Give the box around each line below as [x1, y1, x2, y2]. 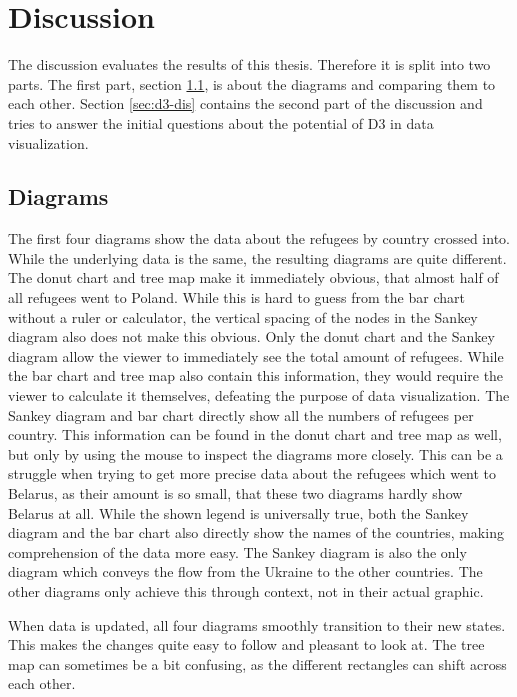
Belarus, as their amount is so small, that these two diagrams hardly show [8, 483, 463, 504]
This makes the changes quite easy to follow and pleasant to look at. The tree [8, 634, 485, 655]
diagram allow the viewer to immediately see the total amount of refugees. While [8, 345, 504, 366]
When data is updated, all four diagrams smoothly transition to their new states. [8, 614, 506, 635]
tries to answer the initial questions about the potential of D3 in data [8, 112, 434, 133]
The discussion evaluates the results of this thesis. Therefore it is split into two [8, 54, 491, 75]
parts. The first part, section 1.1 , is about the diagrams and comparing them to [8, 73, 496, 94]
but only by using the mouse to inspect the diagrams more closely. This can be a [8, 443, 503, 464]
